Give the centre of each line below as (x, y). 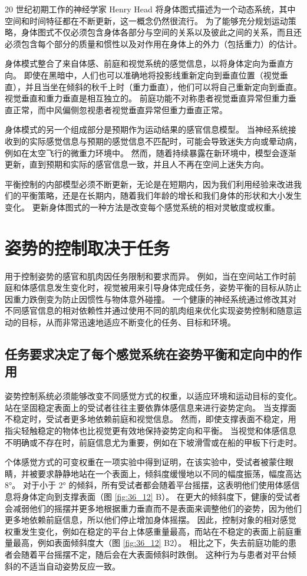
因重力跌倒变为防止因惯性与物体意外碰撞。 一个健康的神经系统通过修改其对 (151, 299)
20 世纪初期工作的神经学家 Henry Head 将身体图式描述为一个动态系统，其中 (150, 9)
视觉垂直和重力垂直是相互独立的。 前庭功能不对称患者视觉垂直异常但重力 (146, 98)
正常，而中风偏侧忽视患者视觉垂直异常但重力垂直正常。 (120, 109)
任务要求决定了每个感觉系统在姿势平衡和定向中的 (147, 353)
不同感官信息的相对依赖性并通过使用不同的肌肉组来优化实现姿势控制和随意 (149, 310)
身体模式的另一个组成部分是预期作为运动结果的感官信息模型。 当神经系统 (146, 129)
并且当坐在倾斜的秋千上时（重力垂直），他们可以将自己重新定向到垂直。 (163, 86)
